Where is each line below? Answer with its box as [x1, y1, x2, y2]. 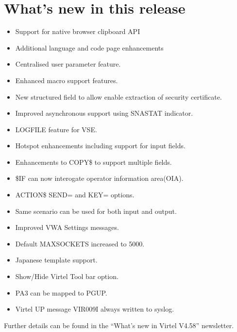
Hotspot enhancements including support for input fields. [15, 140, 186, 151]
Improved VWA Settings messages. [15, 222, 119, 232]
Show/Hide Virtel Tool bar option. [15, 271, 118, 281]
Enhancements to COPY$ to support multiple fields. [15, 157, 172, 167]
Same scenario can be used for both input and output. [15, 206, 177, 216]
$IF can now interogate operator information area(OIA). [15, 173, 184, 183]
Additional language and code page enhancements [15, 42, 164, 52]
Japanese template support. [15, 255, 98, 265]
